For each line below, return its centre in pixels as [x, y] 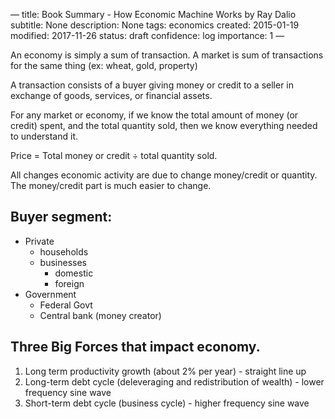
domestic [74, 273]
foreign [69, 283]
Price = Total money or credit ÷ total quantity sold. [114, 155]
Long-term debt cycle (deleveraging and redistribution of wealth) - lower [174, 381]
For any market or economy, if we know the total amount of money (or [154, 115]
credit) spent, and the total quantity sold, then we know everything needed [164, 125]
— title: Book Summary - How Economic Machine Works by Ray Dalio [153, 14]
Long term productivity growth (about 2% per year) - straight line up [165, 371]
